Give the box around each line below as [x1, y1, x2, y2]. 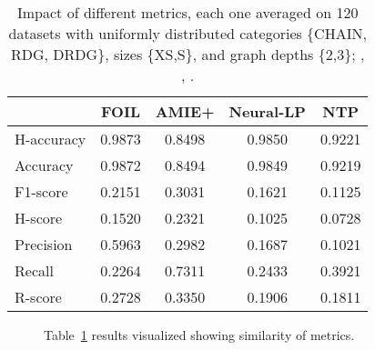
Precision [15, 234, 73, 255]
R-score [15, 286, 62, 307]
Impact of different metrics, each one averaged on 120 [17, 2, 359, 23]
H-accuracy [15, 128, 86, 149]
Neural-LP [228, 101, 306, 122]
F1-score [15, 181, 68, 202]
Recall [15, 260, 54, 281]
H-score [15, 207, 63, 228]
